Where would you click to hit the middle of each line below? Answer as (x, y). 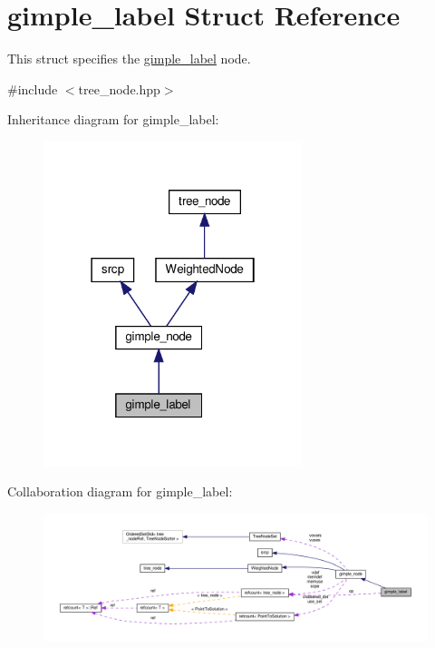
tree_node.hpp (119, 88)
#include (33, 88)
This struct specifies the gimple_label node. (129, 59)
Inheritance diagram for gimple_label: (113, 119)
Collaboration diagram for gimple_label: (120, 491)
